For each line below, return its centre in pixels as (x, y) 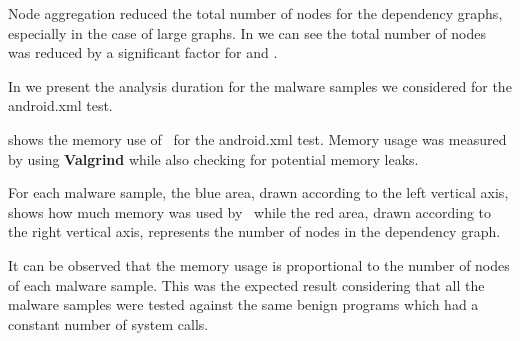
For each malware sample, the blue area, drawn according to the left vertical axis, (258, 192)
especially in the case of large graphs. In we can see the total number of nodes (247, 32)
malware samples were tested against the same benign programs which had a (243, 304)
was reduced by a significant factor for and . (143, 52)
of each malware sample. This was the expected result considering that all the (246, 284)
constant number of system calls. (108, 323)
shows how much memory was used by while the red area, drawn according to (250, 211)
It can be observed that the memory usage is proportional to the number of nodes (259, 264)
